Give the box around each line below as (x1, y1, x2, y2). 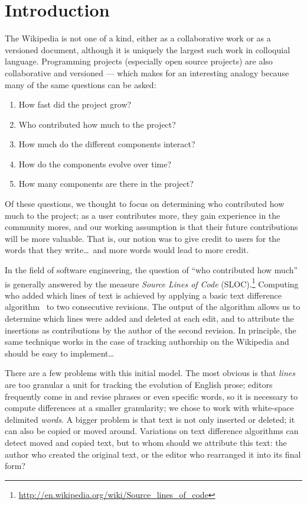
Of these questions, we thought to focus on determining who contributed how (5, 198, 285, 210)
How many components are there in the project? (18, 177, 194, 190)
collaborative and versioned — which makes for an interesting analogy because (5, 66, 289, 79)
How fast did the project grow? (18, 98, 132, 111)
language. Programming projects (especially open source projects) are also (5, 55, 273, 67)
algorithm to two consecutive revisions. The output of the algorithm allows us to (5, 300, 301, 313)
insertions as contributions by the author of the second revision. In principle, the (5, 323, 296, 336)
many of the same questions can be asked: (5, 78, 156, 90)
